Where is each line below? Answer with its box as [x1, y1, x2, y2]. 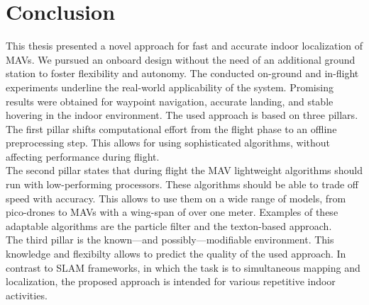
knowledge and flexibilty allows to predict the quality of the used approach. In [6, 246, 346, 261]
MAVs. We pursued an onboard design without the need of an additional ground [6, 52, 356, 67]
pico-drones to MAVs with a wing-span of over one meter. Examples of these [6, 205, 338, 219]
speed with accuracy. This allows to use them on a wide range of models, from [6, 190, 346, 205]
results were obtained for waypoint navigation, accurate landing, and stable [6, 93, 334, 108]
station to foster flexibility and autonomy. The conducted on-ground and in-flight [6, 66, 359, 81]
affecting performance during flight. [6, 149, 160, 163]
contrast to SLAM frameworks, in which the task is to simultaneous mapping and [6, 260, 360, 275]
